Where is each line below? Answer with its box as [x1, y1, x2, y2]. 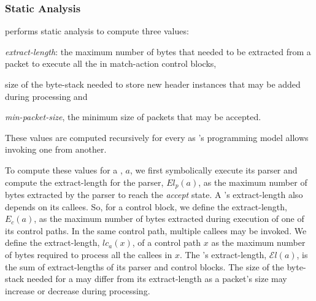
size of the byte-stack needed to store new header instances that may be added [5, 78, 301, 90]
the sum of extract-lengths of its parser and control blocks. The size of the [5, 260, 284, 273]
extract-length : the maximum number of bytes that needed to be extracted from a [5, 45, 311, 58]
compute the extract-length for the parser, [5, 175, 164, 188]
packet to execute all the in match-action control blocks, [5, 57, 217, 70]
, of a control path [132, 236, 201, 249]
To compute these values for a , [5, 163, 123, 176]
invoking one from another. [5, 143, 107, 156]
